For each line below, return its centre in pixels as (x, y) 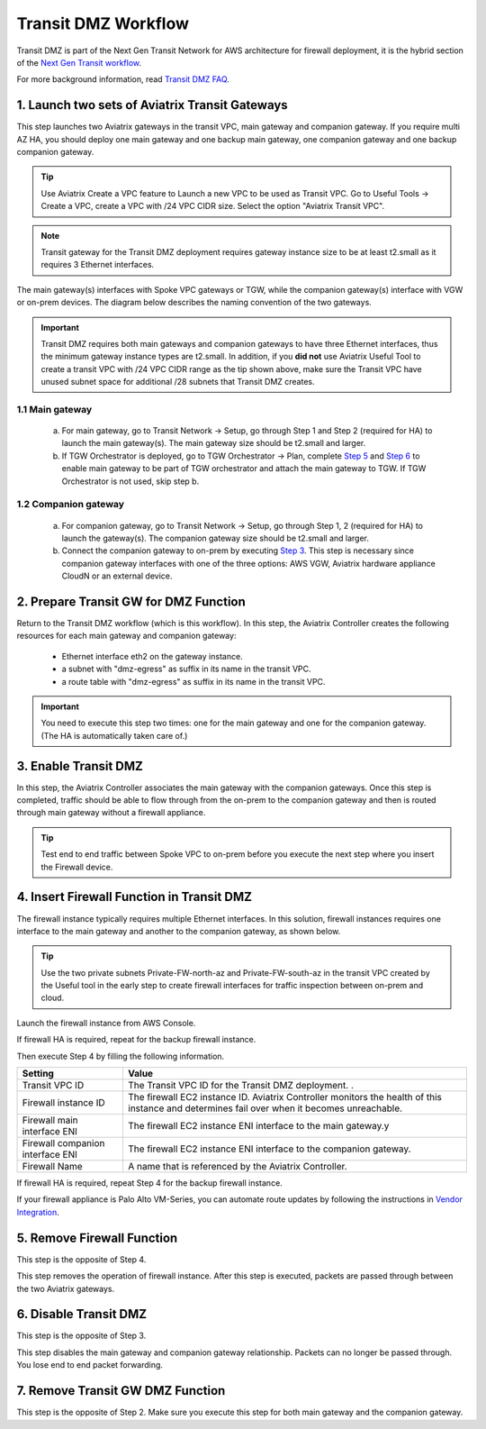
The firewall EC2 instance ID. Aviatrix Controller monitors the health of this (285, 1097)
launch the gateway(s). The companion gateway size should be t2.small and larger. (215, 538)
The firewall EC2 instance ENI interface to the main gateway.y (258, 1126)
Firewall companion (63, 1143)
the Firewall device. (77, 867)
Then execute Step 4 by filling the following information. (121, 1056)
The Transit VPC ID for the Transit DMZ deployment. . (241, 1086)
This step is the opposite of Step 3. (81, 1336)
